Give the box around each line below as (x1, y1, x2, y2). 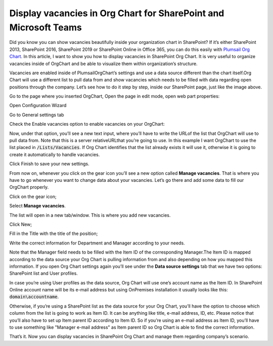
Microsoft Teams (9, 22, 82, 33)
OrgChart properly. (9, 184, 49, 190)
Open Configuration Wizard (9, 103, 67, 109)
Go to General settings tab (9, 112, 64, 118)
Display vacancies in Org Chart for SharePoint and (9, 8, 224, 19)
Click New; (9, 221, 32, 227)
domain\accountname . (9, 293, 59, 300)
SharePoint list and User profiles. (9, 270, 78, 276)
